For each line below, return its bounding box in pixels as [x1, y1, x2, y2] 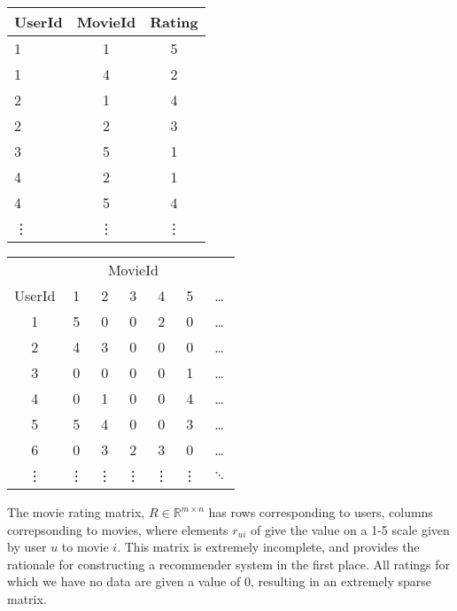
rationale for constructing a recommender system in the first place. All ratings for [7, 554, 451, 573]
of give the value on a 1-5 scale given [251, 520, 450, 538]
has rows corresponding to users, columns [208, 503, 433, 521]
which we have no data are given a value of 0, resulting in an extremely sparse [7, 572, 432, 591]
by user [7, 538, 47, 556]
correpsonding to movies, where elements [7, 520, 228, 538]
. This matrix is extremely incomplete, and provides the [117, 538, 420, 556]
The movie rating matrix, [7, 503, 145, 521]
